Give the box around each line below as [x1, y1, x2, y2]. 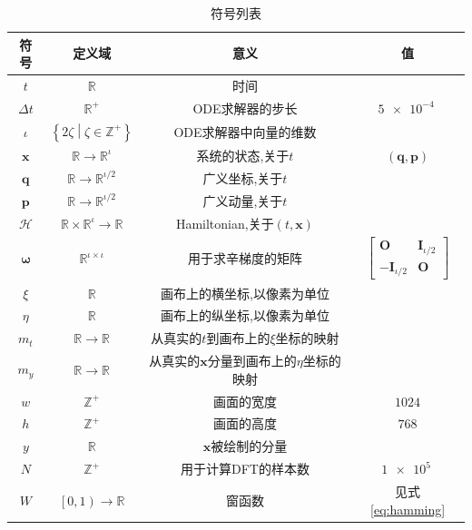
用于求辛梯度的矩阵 [187, 249, 302, 268]
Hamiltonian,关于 [175, 213, 274, 232]
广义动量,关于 [202, 191, 283, 210]
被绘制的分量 [211, 437, 288, 456]
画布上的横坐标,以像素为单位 [160, 283, 329, 302]
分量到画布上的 [207, 351, 297, 370]
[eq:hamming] [370, 499, 446, 518]
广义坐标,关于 [202, 168, 283, 187]
